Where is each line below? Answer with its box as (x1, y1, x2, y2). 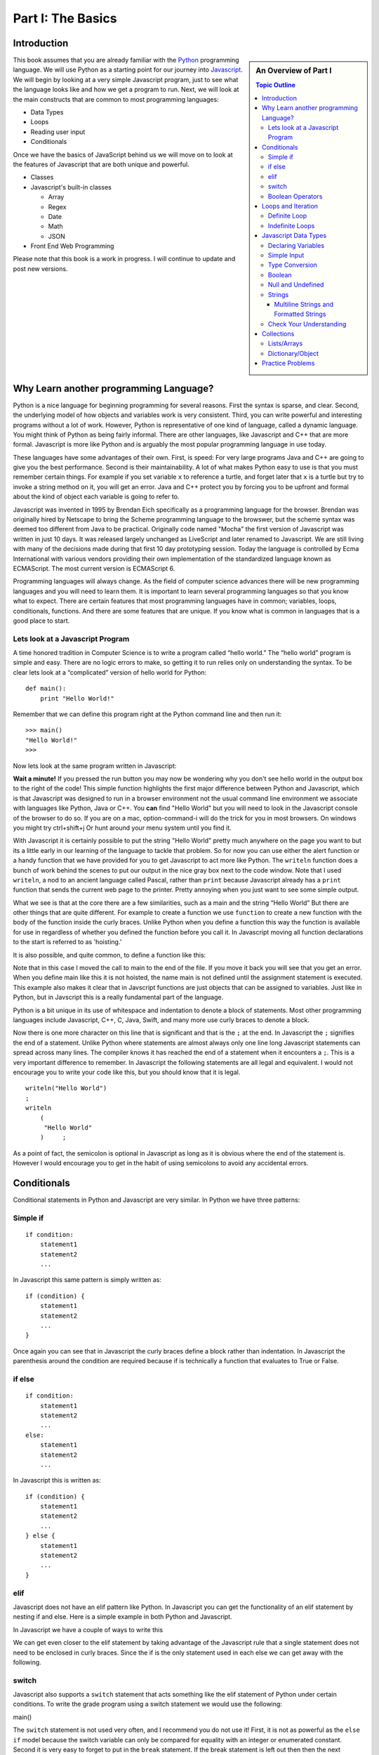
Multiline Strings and (274, 300, 333, 308)
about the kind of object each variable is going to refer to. (13, 492, 180, 501)
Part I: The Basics (13, 11, 117, 26)
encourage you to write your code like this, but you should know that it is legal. (13, 1068, 241, 1076)
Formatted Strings (274, 310, 326, 319)
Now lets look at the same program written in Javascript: (13, 762, 177, 770)
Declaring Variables (267, 241, 325, 249)
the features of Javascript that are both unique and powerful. (13, 160, 189, 168)
